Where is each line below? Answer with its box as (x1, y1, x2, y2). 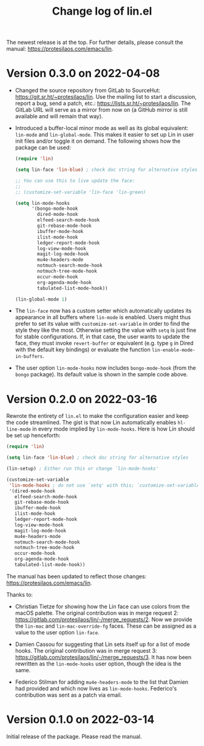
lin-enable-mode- (151, 347, 195, 353)
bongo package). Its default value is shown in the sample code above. (15, 371, 188, 378)
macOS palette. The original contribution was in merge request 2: (15, 609, 179, 617)
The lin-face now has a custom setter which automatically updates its (15, 307, 192, 315)
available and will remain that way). (15, 113, 103, 120)
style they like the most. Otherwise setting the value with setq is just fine (15, 326, 197, 334)
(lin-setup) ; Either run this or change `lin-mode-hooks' (6, 465, 159, 472)
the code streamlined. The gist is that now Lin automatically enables (6, 419, 177, 426)
